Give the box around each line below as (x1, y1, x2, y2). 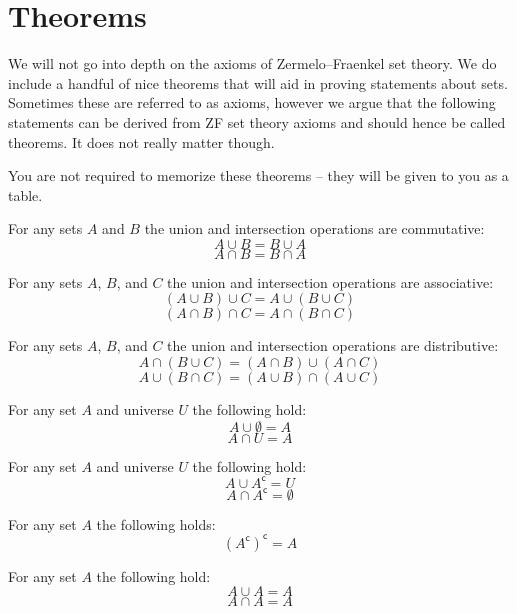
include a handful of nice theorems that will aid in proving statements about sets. (8, 72, 508, 93)
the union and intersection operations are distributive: (167, 335, 499, 356)
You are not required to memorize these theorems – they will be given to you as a (8, 165, 509, 186)
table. (8, 184, 43, 205)
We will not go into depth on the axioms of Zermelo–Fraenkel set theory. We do (8, 53, 497, 74)
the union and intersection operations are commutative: (144, 218, 485, 239)
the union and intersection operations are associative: (167, 271, 494, 292)
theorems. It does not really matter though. (8, 131, 275, 152)
